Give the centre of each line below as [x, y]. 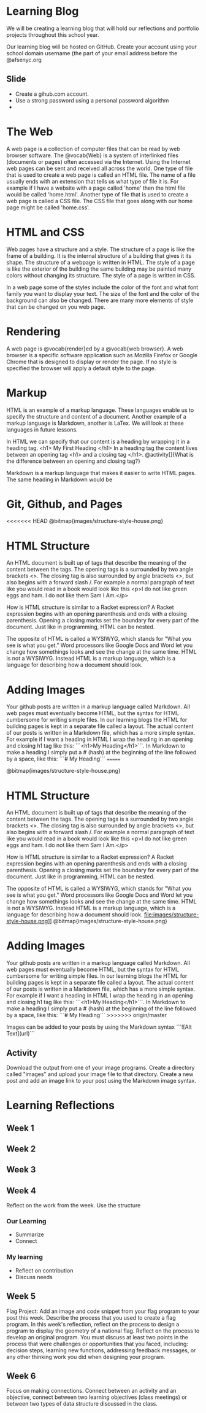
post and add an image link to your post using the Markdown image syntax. [101, 1081]
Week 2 [21, 1149]
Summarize [29, 1234]
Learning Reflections [61, 1105]
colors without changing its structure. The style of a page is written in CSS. [101, 275]
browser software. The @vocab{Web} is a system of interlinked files [93, 155]
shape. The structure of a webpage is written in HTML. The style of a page [101, 262]
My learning [25, 1257]
